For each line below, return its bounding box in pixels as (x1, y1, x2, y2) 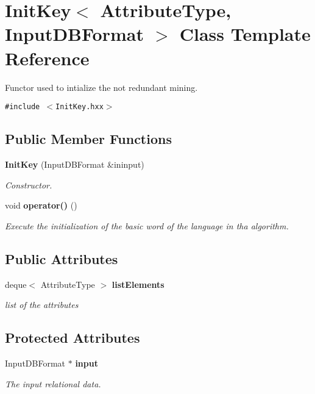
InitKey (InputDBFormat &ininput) (5, 157, 144, 170)
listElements (111, 278, 165, 290)
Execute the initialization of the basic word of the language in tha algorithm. (5, 219, 289, 232)
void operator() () (5, 199, 77, 212)
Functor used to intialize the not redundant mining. (5, 81, 198, 93)
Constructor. (5, 178, 52, 191)
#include (5, 102, 40, 112)
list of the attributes (5, 298, 79, 311)
